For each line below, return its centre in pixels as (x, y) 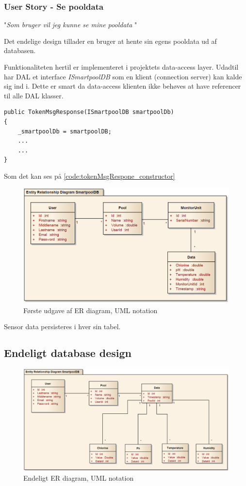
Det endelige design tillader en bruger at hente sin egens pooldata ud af (110, 41)
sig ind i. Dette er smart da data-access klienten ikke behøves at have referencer (123, 86)
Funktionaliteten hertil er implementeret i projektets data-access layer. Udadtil (121, 67)
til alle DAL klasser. (34, 95)
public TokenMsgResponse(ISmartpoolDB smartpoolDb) (89, 112)
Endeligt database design (68, 353)
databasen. (20, 50)
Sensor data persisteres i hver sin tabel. (62, 327)
